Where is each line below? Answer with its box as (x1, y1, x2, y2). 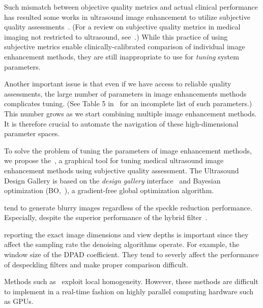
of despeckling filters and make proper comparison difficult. (4, 259, 189, 269)
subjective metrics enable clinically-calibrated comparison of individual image (4, 41, 245, 52)
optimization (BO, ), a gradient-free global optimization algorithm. (4, 185, 214, 196)
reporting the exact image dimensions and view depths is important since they (4, 229, 249, 239)
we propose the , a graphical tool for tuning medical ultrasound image (4, 155, 224, 166)
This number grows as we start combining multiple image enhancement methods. (4, 108, 257, 118)
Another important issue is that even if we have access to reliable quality (4, 78, 231, 89)
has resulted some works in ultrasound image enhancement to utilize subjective (4, 11, 250, 22)
